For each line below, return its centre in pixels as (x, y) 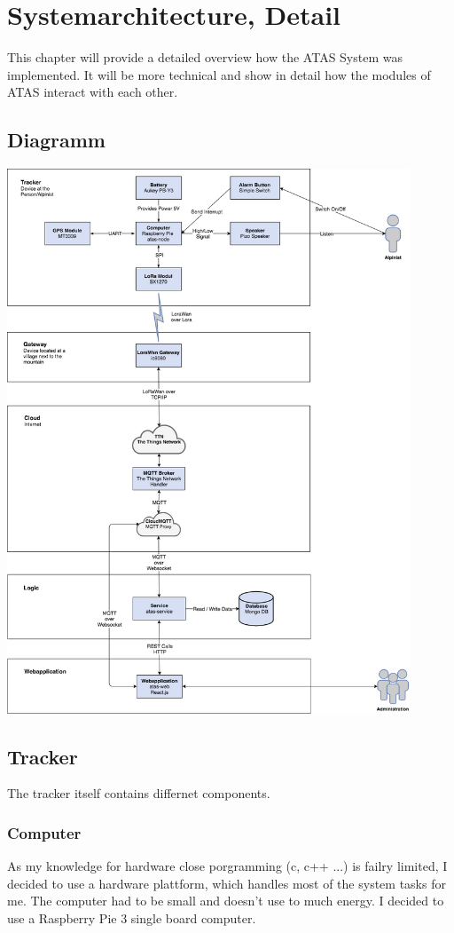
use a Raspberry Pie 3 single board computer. (132, 918)
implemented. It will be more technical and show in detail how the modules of (219, 74)
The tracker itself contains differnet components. (139, 793)
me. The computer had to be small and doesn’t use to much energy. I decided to (226, 901)
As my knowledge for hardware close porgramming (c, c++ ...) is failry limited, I (227, 866)
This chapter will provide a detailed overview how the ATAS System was (205, 57)
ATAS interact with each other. (93, 92)
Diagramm (56, 140)
